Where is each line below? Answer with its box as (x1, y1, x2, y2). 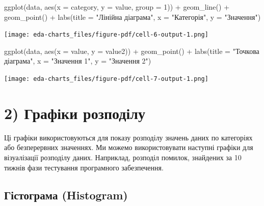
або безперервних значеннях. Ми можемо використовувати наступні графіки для (4, 142, 253, 153)
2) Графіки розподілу (4, 102, 145, 123)
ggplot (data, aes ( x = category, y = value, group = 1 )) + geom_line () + (4, 2, 230, 12)
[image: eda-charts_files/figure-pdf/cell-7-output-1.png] (4, 75, 208, 83)
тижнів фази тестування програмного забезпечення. (4, 162, 164, 172)
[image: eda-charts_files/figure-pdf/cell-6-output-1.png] (4, 31, 208, 39)
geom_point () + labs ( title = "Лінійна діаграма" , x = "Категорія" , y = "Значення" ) (4, 11, 261, 22)
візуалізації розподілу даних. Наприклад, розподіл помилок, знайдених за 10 (4, 152, 242, 162)
